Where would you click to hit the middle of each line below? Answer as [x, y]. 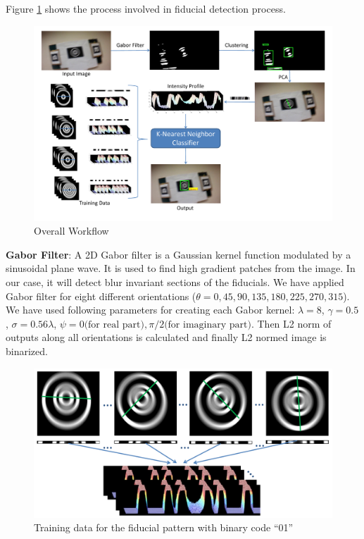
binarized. [27, 351]
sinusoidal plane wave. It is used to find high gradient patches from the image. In [181, 268]
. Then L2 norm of [291, 323]
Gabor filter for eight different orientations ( [101, 296]
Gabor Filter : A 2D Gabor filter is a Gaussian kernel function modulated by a [178, 254]
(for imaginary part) [208, 324]
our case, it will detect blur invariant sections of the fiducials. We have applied [175, 281]
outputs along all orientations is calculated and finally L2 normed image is [166, 337]
